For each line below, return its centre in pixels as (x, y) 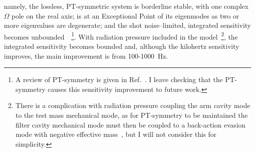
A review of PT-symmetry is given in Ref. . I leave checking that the (119, 79)
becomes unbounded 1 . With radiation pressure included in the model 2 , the (121, 36)
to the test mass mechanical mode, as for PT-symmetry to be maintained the (131, 115)
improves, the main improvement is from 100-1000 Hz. (86, 55)
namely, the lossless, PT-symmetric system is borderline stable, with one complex (126, 6)
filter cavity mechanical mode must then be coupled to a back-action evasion (130, 124)
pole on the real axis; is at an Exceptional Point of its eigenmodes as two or (125, 15)
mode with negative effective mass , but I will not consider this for (116, 134)
